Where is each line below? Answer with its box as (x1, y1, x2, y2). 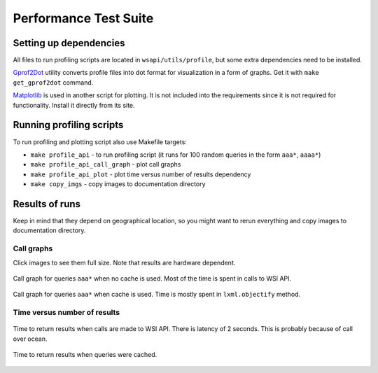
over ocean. (13, 335, 48, 343)
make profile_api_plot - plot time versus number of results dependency (30, 170, 251, 178)
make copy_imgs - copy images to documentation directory (30, 180, 206, 188)
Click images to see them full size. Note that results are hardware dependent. (13, 258, 236, 267)
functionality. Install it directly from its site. (13, 101, 136, 109)
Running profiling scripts (13, 119, 124, 131)
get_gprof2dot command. (13, 78, 94, 87)
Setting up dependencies (13, 37, 125, 49)
